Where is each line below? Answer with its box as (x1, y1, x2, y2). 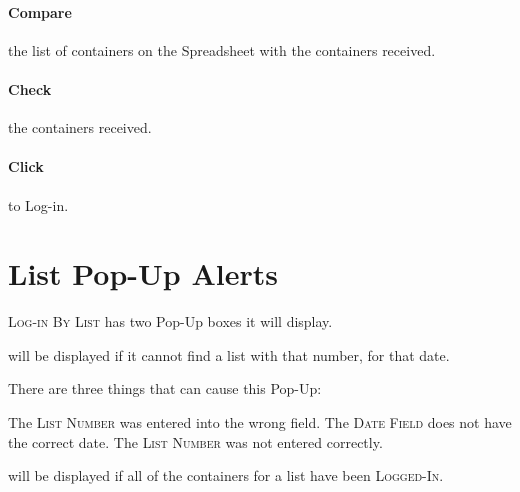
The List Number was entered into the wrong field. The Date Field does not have (8, 412, 512, 433)
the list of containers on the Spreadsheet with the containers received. (8, 39, 436, 60)
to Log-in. (8, 194, 69, 215)
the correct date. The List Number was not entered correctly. (8, 431, 383, 452)
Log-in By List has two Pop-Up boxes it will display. (8, 311, 333, 332)
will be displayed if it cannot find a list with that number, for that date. (8, 344, 450, 365)
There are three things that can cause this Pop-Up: (8, 378, 322, 399)
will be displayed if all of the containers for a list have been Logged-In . (8, 465, 444, 486)
